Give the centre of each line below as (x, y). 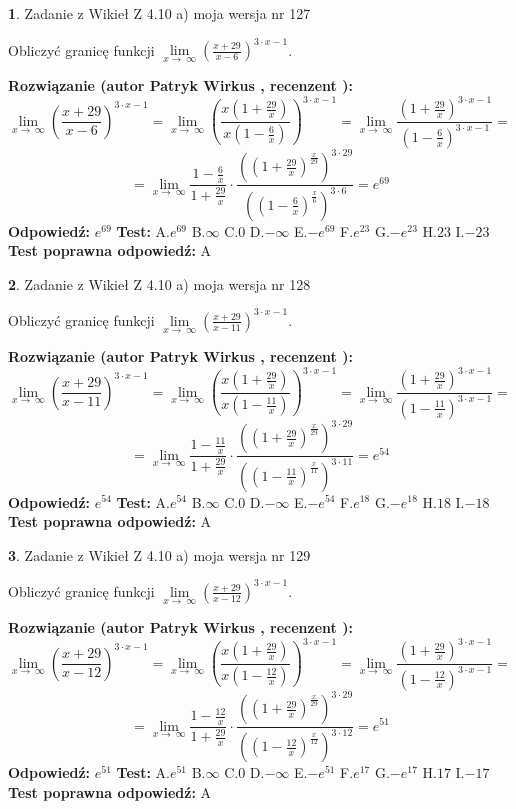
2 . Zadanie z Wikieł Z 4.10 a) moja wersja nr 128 (159, 283)
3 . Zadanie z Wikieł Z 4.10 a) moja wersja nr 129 (159, 554)
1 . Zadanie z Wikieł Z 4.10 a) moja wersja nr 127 (159, 13)
